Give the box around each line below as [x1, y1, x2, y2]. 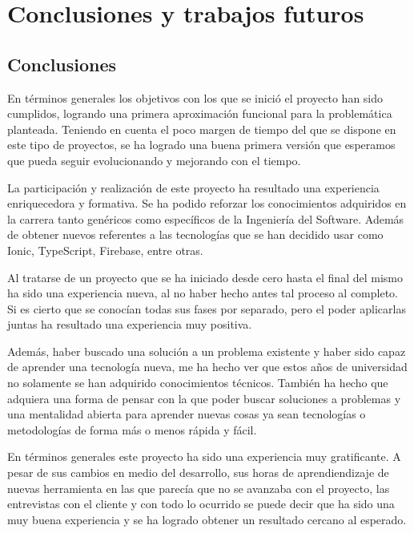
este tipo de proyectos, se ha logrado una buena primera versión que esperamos [7, 136, 396, 153]
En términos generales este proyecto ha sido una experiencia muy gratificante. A [7, 448, 401, 465]
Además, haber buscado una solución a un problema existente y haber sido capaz [7, 342, 406, 359]
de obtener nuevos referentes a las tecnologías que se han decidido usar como [7, 226, 384, 243]
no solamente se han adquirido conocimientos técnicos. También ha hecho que [7, 374, 388, 391]
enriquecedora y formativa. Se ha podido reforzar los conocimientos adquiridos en [7, 195, 407, 212]
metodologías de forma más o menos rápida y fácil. [7, 421, 257, 438]
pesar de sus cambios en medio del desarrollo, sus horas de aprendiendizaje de [7, 464, 389, 481]
